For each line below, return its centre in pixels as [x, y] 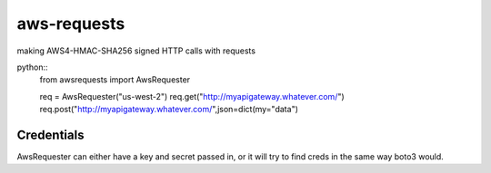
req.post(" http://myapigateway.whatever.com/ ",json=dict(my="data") [169, 110]
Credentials [50, 135]
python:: [32, 67]
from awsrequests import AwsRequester [115, 80]
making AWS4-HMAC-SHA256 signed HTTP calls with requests [136, 51]
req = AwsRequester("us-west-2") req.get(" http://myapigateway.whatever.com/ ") [192, 96]
